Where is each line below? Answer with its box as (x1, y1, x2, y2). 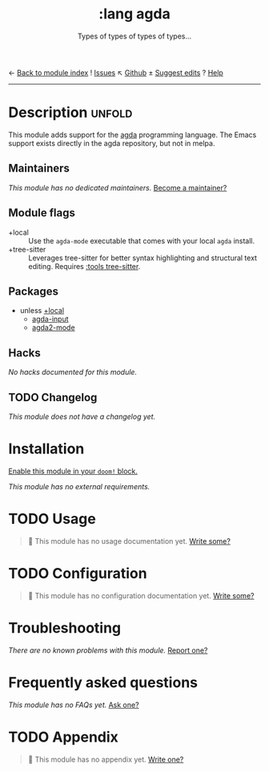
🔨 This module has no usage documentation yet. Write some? (27, 536, 231, 545)
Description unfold (8, 103, 133, 122)
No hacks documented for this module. (8, 368, 138, 377)
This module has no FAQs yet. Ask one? (8, 700, 139, 710)
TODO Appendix (8, 728, 118, 746)
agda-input (31, 314, 70, 324)
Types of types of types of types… (77, 31, 192, 41)
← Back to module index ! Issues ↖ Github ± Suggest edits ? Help (8, 67, 224, 77)
